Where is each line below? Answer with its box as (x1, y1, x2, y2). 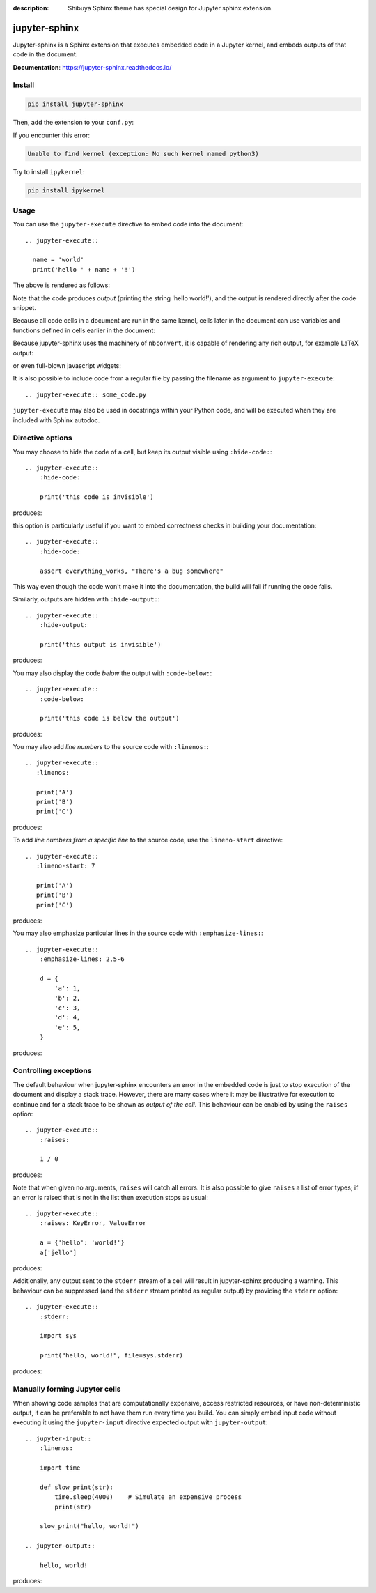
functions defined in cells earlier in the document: (13, 326, 156, 334)
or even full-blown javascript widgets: (13, 361, 121, 369)
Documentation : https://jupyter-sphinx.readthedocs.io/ (13, 63, 172, 71)
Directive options (13, 433, 72, 442)
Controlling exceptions (13, 1066, 92, 1076)
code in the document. (13, 50, 78, 59)
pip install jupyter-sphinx (27, 100, 123, 108)
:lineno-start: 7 (36, 861, 95, 870)
